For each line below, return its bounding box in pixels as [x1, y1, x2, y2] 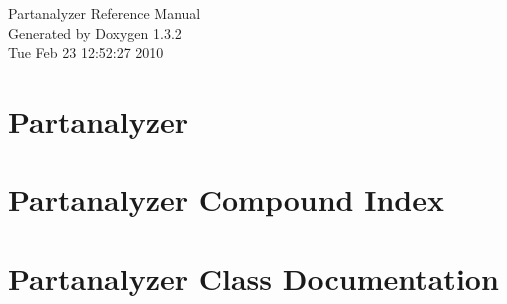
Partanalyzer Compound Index [8, 179, 444, 220]
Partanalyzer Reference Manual [8, 3, 201, 23]
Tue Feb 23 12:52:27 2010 [8, 42, 164, 63]
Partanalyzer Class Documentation [8, 257, 499, 298]
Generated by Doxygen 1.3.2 [8, 22, 182, 43]
